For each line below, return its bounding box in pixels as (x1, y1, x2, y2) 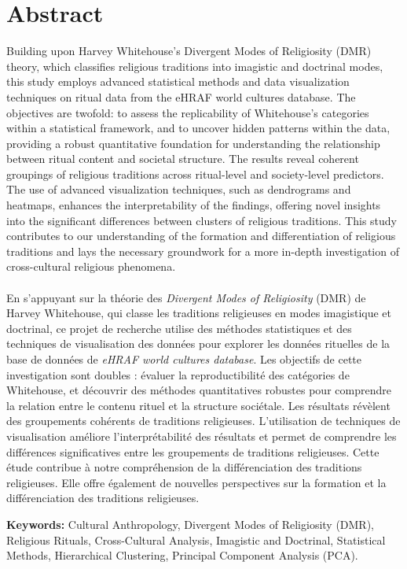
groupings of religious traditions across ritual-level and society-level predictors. (6, 165, 384, 182)
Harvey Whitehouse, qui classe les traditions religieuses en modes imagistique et (6, 305, 391, 321)
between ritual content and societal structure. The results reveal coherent (6, 150, 359, 167)
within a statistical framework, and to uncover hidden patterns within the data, (6, 120, 390, 136)
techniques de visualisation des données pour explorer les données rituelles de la (6, 335, 390, 352)
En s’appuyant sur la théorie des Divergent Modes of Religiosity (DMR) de (6, 289, 366, 305)
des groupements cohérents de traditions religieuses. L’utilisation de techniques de (6, 412, 401, 429)
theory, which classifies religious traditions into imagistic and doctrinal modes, (6, 57, 383, 74)
